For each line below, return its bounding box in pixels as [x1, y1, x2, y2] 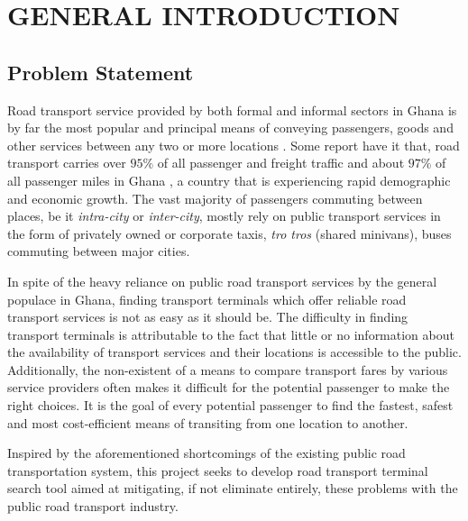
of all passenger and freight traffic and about [157, 153, 405, 172]
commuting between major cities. [7, 242, 190, 260]
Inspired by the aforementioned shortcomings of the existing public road [7, 443, 406, 462]
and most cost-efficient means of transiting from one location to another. [7, 413, 408, 432]
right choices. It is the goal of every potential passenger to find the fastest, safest [7, 396, 454, 415]
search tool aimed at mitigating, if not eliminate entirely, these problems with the [7, 479, 458, 498]
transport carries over [7, 153, 126, 172]
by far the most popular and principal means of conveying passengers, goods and [7, 118, 454, 137]
